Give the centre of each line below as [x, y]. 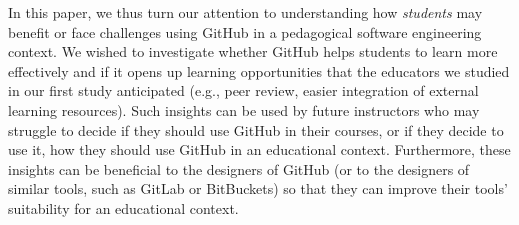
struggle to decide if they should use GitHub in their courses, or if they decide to [256, 129]
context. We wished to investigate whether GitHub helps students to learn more [253, 51]
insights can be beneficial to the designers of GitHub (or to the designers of [239, 168]
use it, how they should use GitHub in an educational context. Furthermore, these [259, 149]
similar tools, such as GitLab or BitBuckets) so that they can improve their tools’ [258, 188]
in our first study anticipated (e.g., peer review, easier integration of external [243, 90]
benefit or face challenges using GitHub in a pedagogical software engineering [245, 31]
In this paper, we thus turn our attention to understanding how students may [245, 12]
